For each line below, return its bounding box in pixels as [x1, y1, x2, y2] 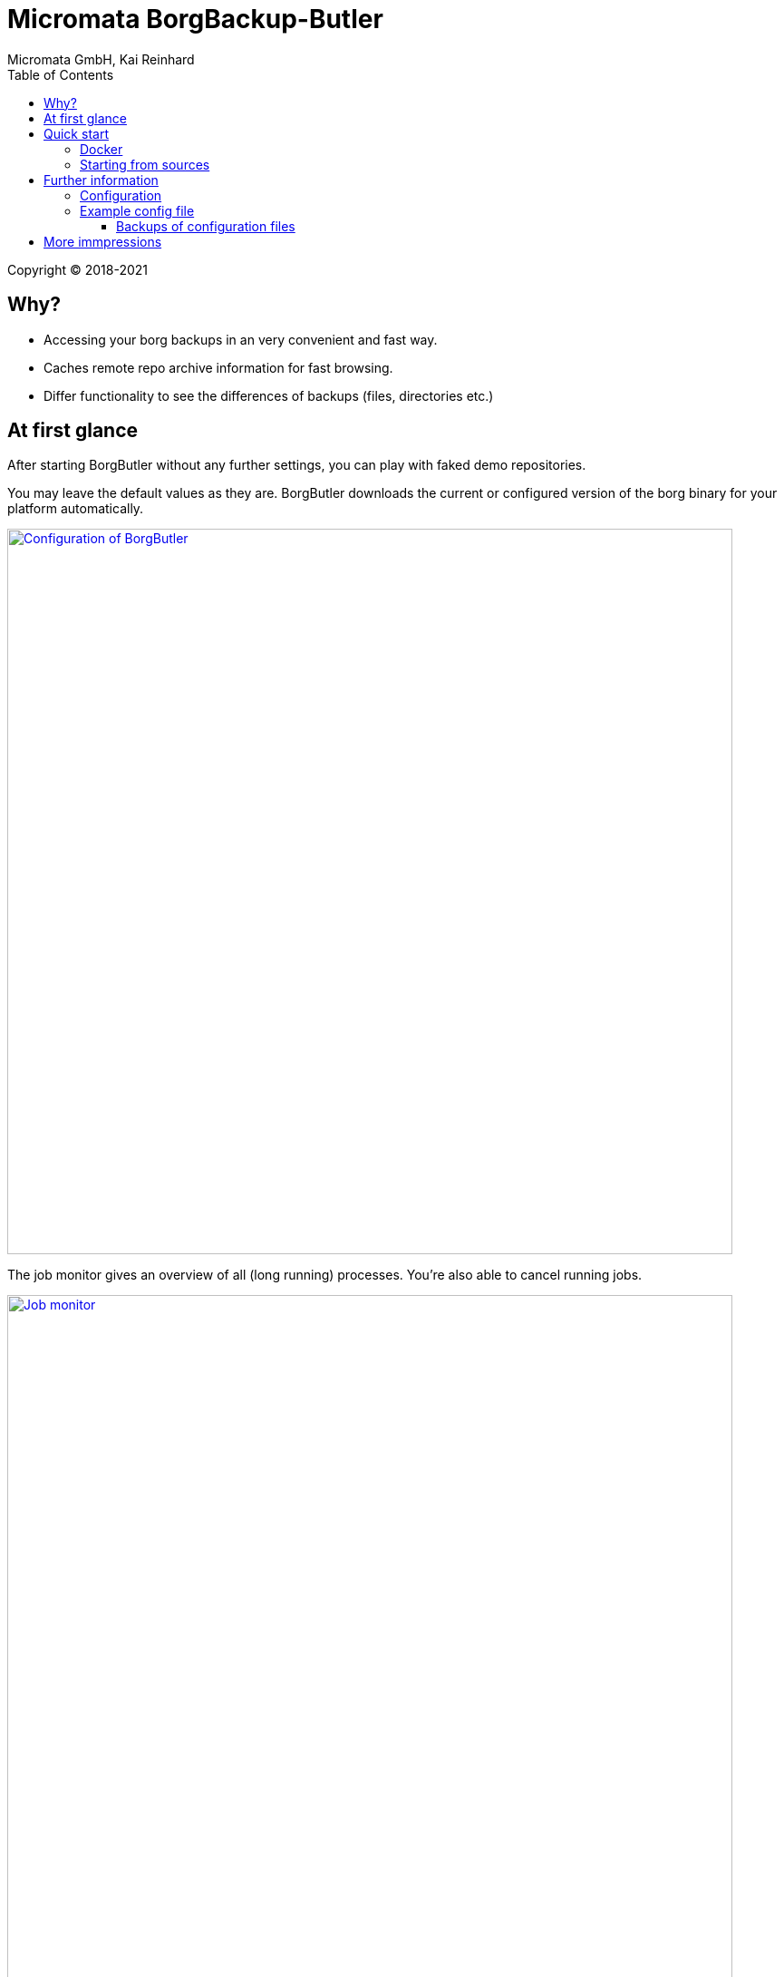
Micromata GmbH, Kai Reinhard [7, 51, 195, 67]
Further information [44, 171, 159, 188]
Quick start [44, 125, 109, 141]
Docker [80, 141, 123, 157]
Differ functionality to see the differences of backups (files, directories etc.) [44, 387, 494, 404]
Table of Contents [7, 66, 114, 83]
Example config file [80, 202, 195, 219]
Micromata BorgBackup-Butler [7, 4, 383, 34]
